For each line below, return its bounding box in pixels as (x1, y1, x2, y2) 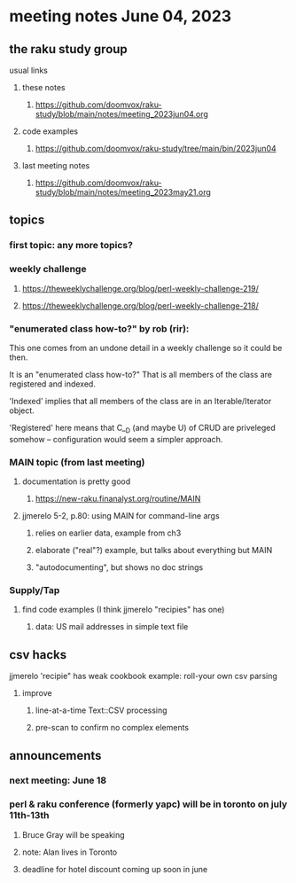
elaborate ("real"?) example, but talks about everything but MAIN (35, 545, 273, 555)
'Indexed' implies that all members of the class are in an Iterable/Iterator (9, 395, 272, 406)
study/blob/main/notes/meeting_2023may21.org (35, 187, 211, 197)
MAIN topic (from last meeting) (9, 456, 145, 468)
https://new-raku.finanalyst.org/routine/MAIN (35, 494, 201, 504)
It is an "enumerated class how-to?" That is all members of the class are (9, 369, 273, 379)
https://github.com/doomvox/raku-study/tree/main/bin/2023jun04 (35, 144, 277, 153)
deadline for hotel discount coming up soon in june (21, 863, 208, 874)
